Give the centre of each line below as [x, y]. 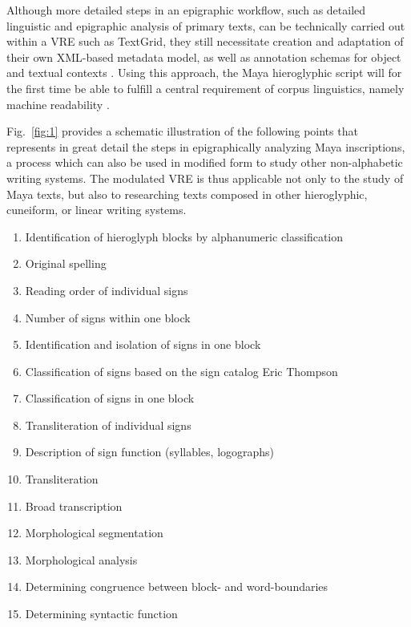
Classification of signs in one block [110, 398]
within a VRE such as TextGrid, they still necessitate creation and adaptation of [205, 41]
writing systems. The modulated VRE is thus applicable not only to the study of [205, 178]
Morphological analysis [81, 559]
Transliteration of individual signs [108, 425]
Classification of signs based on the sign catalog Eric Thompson [181, 371]
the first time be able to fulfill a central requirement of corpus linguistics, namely [205, 88]
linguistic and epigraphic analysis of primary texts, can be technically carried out [206, 25]
